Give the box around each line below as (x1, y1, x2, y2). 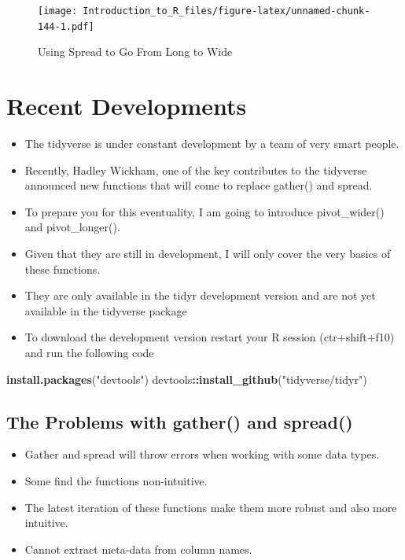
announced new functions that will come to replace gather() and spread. (24, 177, 373, 193)
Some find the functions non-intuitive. (24, 472, 208, 488)
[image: (38, 6, 78, 17)
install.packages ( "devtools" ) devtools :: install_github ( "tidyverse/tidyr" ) (6, 370, 367, 387)
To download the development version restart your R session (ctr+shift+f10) (24, 329, 395, 345)
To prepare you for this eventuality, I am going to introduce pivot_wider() (24, 203, 385, 219)
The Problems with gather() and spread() (6, 409, 353, 433)
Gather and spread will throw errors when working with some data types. (24, 446, 380, 462)
